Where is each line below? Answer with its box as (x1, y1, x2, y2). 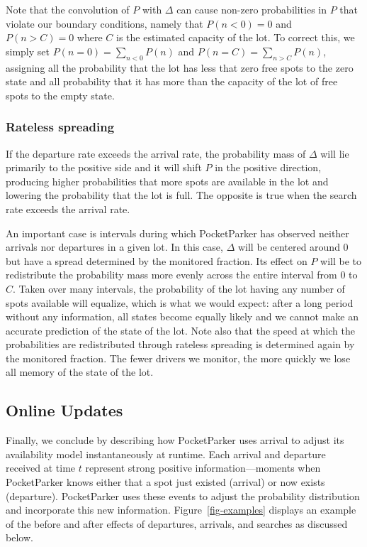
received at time (6, 460, 76, 475)
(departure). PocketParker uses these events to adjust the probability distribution (6, 488, 360, 503)
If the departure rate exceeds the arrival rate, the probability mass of (6, 146, 306, 161)
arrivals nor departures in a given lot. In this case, (6, 239, 223, 254)
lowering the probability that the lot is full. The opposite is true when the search (6, 188, 357, 202)
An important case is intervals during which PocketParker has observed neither (6, 225, 349, 240)
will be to (320, 253, 362, 268)
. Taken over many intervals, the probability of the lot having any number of (13, 281, 345, 296)
